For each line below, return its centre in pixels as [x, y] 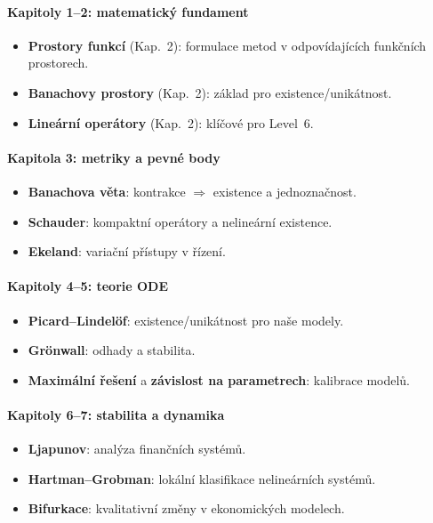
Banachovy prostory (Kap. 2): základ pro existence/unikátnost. [210, 92]
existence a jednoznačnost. [285, 191]
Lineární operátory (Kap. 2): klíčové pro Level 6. [171, 122]
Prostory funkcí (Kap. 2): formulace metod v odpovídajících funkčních [227, 45]
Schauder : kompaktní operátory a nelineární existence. [180, 221]
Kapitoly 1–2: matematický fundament [128, 11]
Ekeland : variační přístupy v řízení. [127, 251]
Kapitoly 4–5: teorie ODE [88, 286]
